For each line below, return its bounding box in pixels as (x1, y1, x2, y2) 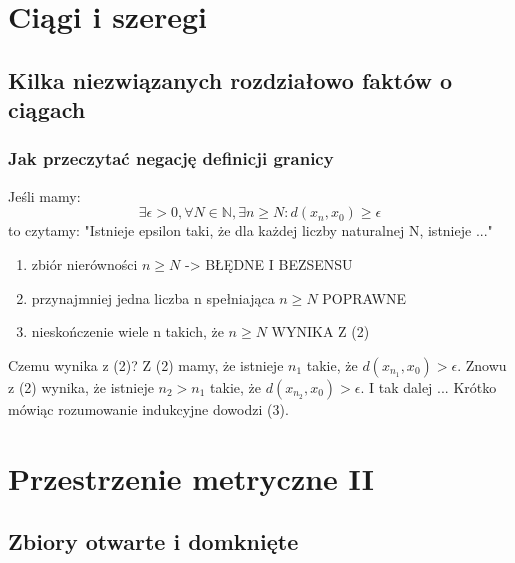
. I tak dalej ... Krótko (360, 376, 497, 397)
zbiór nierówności (31, 253, 138, 274)
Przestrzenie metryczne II (8, 457, 374, 498)
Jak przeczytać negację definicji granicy (8, 146, 334, 171)
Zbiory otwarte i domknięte (8, 526, 299, 557)
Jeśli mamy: (8, 185, 81, 206)
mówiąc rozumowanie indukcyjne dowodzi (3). (8, 398, 289, 419)
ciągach (8, 94, 86, 125)
